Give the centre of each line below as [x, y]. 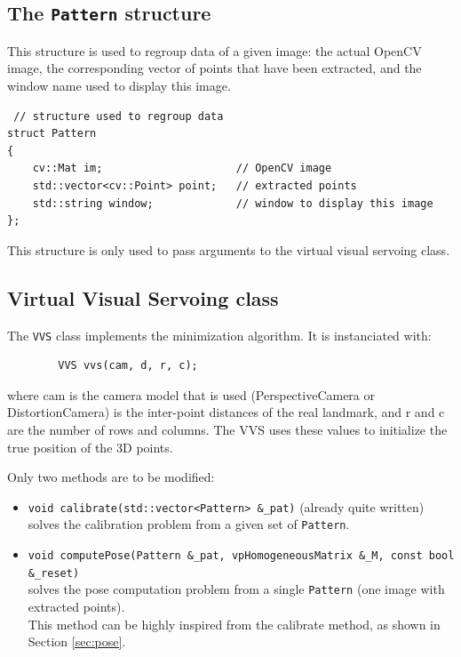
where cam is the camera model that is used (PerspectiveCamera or [191, 394]
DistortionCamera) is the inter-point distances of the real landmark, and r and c [226, 412]
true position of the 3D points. [90, 447]
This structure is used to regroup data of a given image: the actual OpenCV [215, 50]
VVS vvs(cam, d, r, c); [128, 366]
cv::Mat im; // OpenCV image [182, 168]
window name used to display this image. [119, 85]
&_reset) [54, 573]
